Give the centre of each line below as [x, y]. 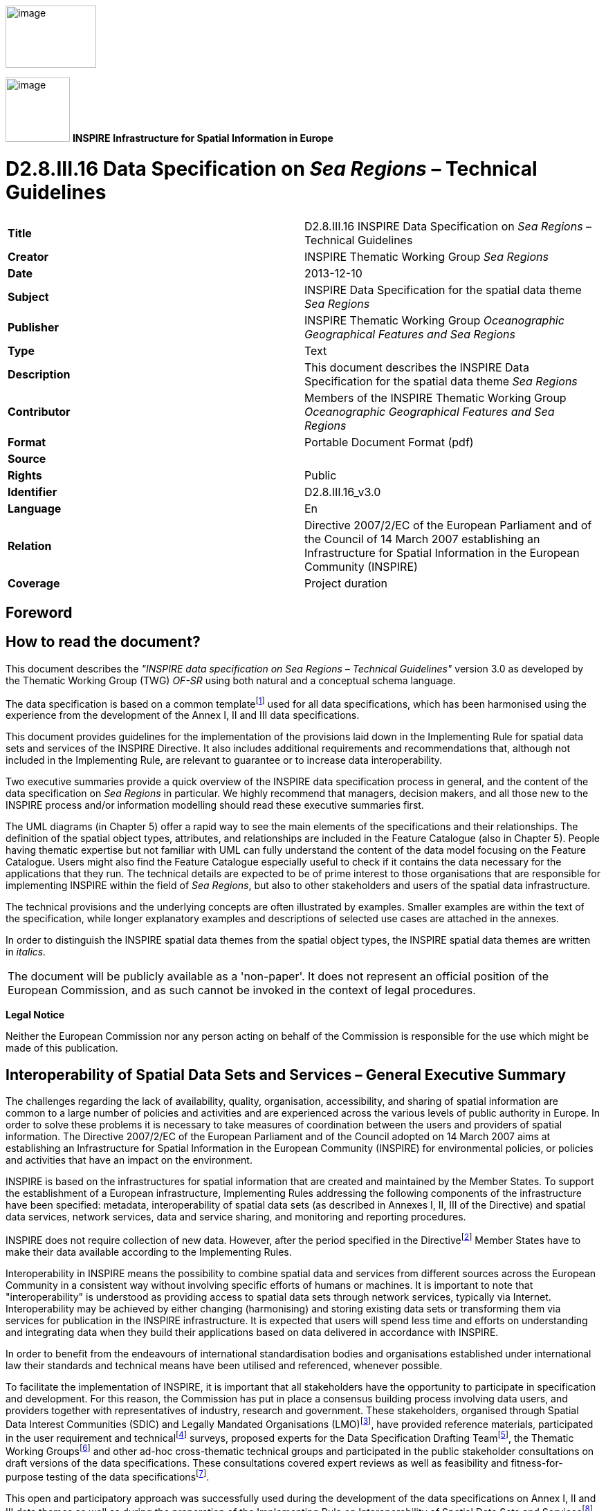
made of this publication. [62, 1048]
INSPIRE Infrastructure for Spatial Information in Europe [203, 138]
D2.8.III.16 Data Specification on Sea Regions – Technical [272, 168]
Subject [28, 296]
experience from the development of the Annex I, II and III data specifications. [183, 715]
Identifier [33, 492]
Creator [28, 256]
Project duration [346, 583]
